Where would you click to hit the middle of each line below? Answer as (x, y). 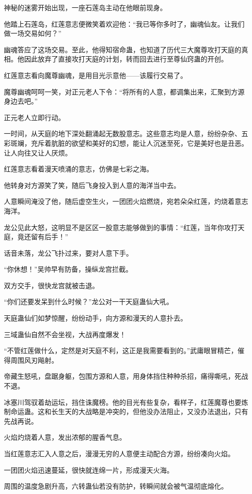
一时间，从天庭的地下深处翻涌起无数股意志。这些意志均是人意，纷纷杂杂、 (123, 133)
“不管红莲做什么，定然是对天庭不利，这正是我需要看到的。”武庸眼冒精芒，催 (124, 350)
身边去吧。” (21, 101)
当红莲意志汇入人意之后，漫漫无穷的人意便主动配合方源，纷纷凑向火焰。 (119, 453)
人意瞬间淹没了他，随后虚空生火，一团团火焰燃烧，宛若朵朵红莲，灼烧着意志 (126, 201)
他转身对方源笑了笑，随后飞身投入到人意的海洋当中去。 (92, 185)
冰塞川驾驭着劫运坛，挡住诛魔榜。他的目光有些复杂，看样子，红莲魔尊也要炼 (126, 402)
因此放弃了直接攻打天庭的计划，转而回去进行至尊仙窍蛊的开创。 (126, 59)
